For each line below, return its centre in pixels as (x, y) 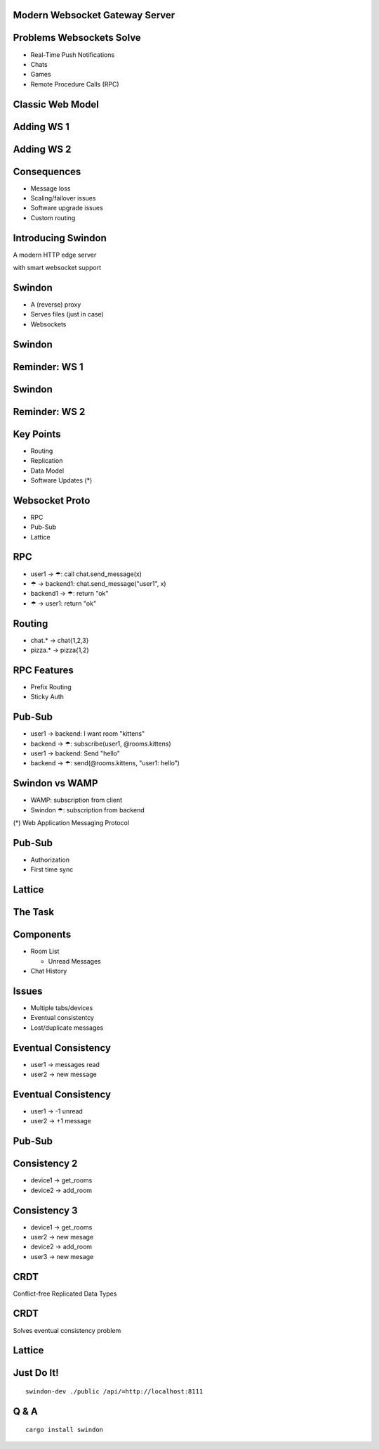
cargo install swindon (65, 1430)
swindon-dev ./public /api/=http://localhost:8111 (114, 1392)
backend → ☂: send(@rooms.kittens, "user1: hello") (105, 763)
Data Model (47, 471)
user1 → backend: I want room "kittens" (88, 734)
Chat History (49, 971)
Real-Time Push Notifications (73, 55)
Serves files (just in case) (67, 314)
